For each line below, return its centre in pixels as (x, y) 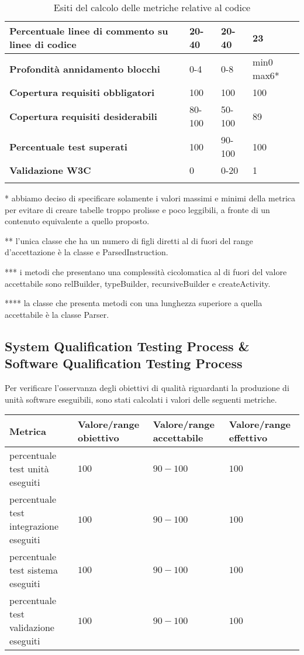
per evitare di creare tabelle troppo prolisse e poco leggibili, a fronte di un (137, 209)
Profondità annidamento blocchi (85, 68)
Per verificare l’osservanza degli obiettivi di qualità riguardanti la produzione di (147, 387)
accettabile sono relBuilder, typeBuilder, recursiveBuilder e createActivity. (138, 283)
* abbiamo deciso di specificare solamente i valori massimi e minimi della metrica (150, 198)
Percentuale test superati (68, 146)
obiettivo (98, 438)
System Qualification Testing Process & (127, 346)
